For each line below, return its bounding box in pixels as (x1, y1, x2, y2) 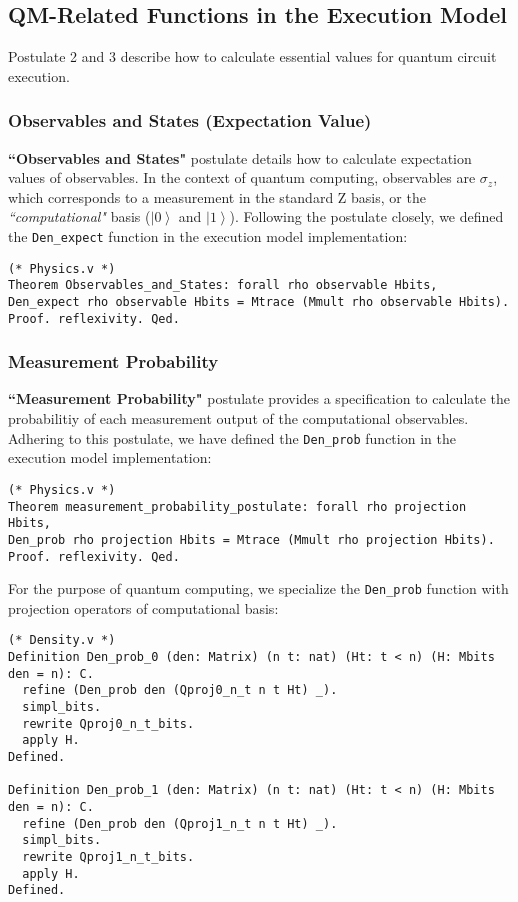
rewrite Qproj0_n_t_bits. (22, 716, 195, 731)
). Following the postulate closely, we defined (229, 206, 504, 227)
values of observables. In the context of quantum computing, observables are (8, 167, 476, 188)
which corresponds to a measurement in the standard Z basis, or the (8, 186, 426, 207)
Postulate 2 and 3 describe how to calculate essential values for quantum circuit (8, 46, 497, 67)
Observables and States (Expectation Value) (8, 108, 372, 133)
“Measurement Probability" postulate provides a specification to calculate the (8, 388, 511, 409)
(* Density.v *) (8, 633, 116, 648)
